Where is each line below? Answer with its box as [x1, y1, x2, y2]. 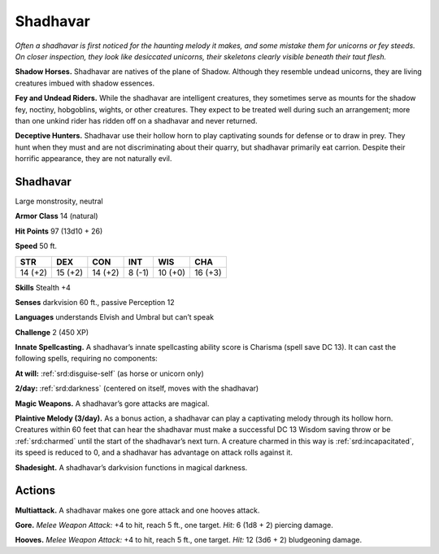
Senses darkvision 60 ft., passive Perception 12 [15, 297, 175, 307]
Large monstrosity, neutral [15, 196, 103, 206]
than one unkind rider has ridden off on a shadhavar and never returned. [15, 116, 258, 125]
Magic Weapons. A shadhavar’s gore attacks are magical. [15, 399, 210, 408]
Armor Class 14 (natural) [15, 212, 98, 221]
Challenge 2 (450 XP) [15, 327, 89, 337]
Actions [15, 484, 56, 498]
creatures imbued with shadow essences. [15, 78, 154, 88]
